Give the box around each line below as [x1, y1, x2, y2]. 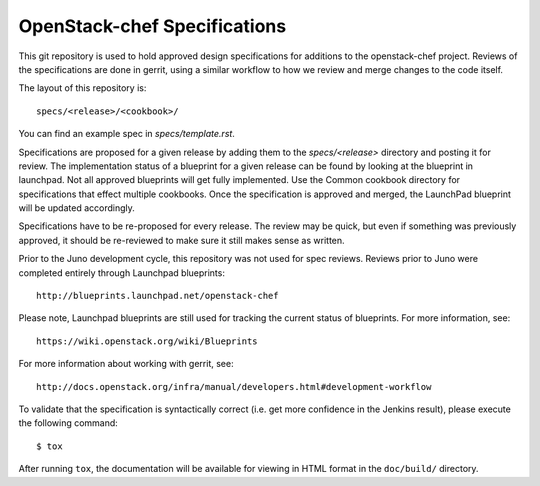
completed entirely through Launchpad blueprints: [18, 266, 225, 279]
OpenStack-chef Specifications [18, 15, 287, 37]
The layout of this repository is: [18, 82, 147, 94]
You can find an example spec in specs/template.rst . [18, 128, 235, 140]
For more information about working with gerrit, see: [18, 358, 234, 370]
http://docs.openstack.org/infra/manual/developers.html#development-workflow [36, 381, 432, 392]
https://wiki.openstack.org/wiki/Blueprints [36, 335, 259, 347]
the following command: [18, 417, 119, 429]
